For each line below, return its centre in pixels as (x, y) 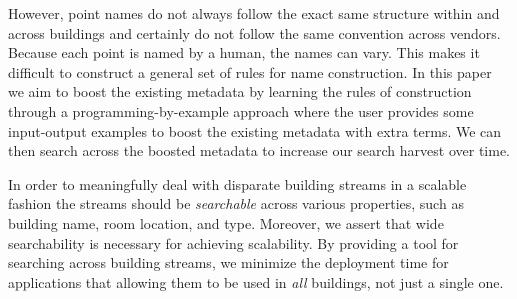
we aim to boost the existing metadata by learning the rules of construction (240, 91)
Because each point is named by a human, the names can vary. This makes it (244, 52)
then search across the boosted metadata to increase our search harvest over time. (259, 150)
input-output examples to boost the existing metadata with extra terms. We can (255, 130)
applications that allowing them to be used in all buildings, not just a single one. (256, 281)
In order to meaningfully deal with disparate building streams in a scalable (237, 183)
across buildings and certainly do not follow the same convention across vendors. (254, 32)
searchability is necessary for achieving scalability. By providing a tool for (233, 242)
